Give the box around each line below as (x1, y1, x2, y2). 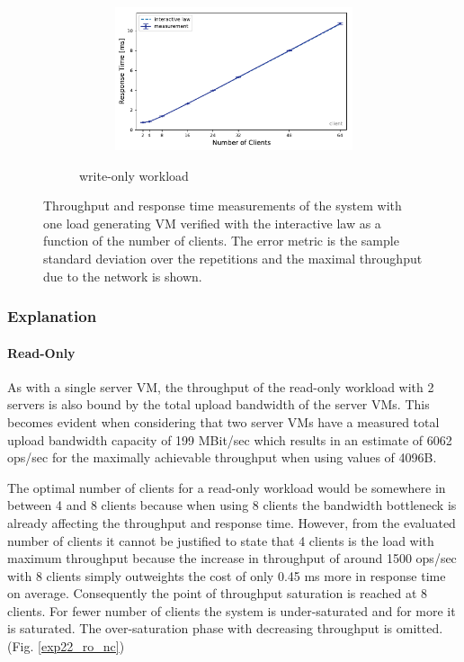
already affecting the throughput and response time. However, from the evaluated (7, 513, 456, 532)
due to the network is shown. (43, 266, 202, 285)
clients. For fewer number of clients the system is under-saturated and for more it (7, 601, 456, 620)
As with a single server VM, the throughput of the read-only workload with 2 (7, 377, 434, 396)
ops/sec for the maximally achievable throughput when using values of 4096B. (7, 448, 437, 467)
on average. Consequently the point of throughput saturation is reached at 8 (7, 584, 428, 603)
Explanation (7, 305, 97, 327)
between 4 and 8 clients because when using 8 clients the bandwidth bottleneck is (7, 496, 457, 514)
